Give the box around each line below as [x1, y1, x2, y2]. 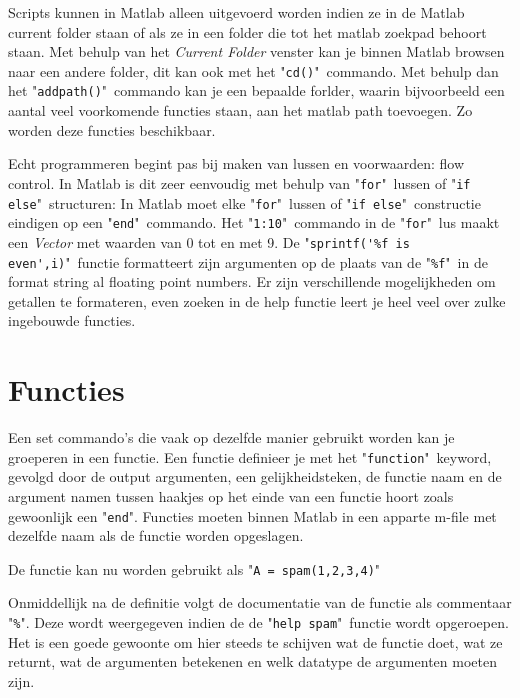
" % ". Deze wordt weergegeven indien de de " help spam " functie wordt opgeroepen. [8, 612, 509, 632]
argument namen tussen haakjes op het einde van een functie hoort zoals [8, 485, 454, 506]
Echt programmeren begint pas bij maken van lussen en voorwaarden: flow [8, 153, 465, 174]
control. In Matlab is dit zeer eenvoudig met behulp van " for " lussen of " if [8, 172, 471, 193]
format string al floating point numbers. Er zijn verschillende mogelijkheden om [8, 271, 496, 292]
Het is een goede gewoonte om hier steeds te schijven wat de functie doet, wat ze [8, 631, 503, 652]
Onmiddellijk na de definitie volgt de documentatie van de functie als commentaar [8, 592, 512, 613]
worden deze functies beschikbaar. [8, 119, 216, 140]
